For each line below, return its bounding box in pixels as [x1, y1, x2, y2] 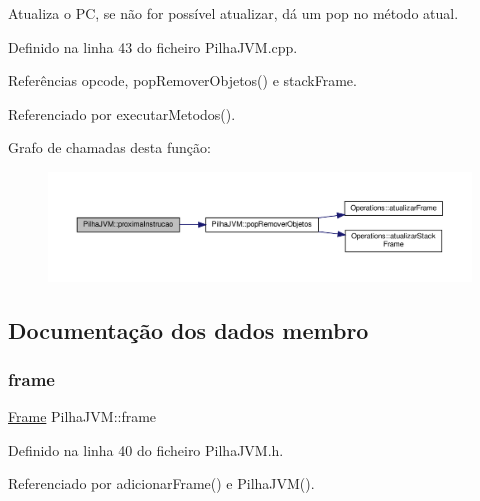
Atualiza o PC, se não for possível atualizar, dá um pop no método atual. [8, 3, 459, 23]
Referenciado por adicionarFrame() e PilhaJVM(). [8, 473, 315, 494]
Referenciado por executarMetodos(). [8, 103, 236, 124]
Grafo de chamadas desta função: [8, 137, 211, 158]
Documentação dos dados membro [8, 314, 369, 345]
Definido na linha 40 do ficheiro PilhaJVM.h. [8, 439, 284, 460]
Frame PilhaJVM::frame [8, 406, 157, 427]
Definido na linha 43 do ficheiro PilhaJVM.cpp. [8, 36, 298, 57]
